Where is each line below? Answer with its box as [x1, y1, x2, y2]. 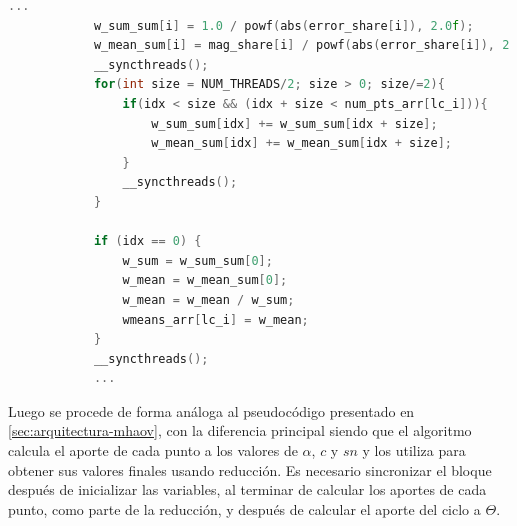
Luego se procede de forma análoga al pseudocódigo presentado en [8, 400, 415, 421]
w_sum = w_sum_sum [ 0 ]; [122, 253, 273, 268]
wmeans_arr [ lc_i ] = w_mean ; [122, 312, 309, 327]
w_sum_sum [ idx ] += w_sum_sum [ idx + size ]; [151, 116, 438, 131]
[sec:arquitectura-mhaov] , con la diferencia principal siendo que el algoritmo [8, 420, 472, 441]
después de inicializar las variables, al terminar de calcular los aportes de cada [8, 479, 487, 500]
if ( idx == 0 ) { [93, 234, 202, 249]
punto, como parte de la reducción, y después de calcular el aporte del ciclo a [8, 498, 481, 519]
